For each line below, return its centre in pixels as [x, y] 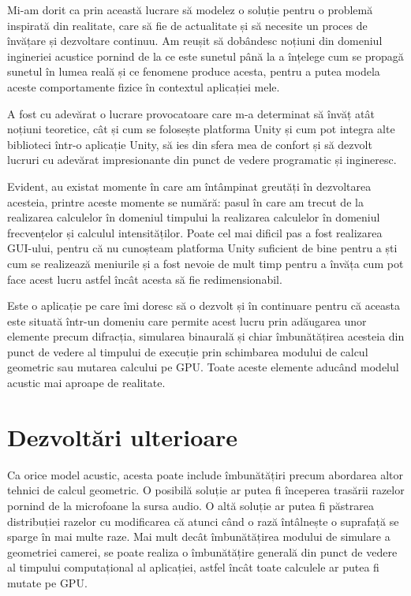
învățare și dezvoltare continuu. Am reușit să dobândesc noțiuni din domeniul [195, 41]
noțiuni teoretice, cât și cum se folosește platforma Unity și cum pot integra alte [201, 129]
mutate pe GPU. [47, 582]
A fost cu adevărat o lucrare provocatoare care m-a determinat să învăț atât [191, 113]
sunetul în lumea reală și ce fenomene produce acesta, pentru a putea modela [194, 71]
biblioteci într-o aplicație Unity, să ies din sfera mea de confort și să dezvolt [190, 144]
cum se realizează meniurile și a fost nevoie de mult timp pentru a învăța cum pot [205, 263]
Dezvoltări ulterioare [123, 436]
